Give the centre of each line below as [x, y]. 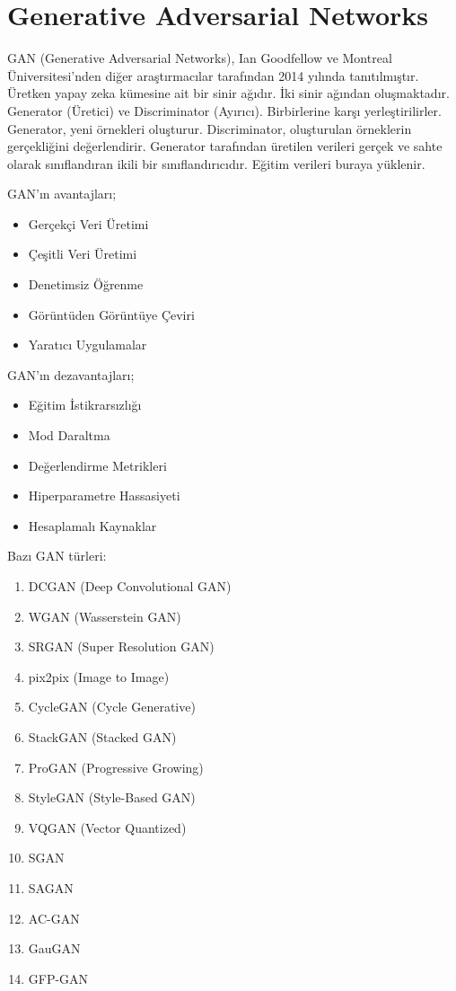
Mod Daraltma [69, 435]
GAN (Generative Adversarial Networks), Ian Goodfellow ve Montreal [200, 58]
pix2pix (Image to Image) [99, 676]
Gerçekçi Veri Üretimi [88, 223]
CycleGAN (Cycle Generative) [112, 707]
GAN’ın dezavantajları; [71, 374]
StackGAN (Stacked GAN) [102, 736]
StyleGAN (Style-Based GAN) [112, 797]
